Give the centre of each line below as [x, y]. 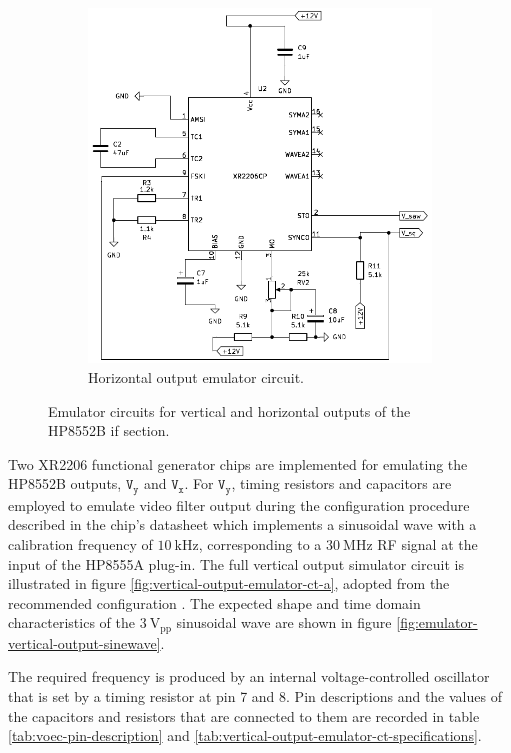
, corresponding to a [260, 543]
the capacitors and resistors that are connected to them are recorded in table [244, 715]
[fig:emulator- [437, 622]
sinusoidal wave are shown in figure [284, 622]
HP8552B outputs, [65, 483]
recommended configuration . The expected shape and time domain [214, 602]
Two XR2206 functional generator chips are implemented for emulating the [238, 463]
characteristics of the [71, 622]
